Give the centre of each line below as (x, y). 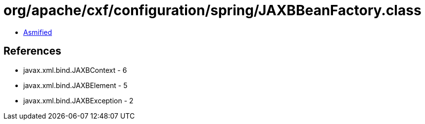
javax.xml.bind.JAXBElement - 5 (75, 85)
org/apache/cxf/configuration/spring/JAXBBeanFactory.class (212, 10)
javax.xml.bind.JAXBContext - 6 (75, 70)
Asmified (38, 32)
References (32, 51)
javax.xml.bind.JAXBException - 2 (78, 100)
